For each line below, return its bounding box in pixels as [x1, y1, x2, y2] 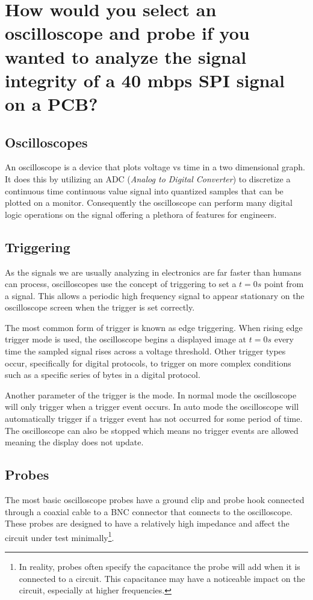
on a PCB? [5, 91, 98, 116]
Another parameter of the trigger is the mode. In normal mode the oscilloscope [5, 388, 297, 401]
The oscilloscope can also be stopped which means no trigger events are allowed [5, 424, 299, 436]
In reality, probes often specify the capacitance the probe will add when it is [19, 560, 300, 573]
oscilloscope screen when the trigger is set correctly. [5, 301, 195, 314]
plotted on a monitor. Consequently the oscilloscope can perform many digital [5, 196, 293, 209]
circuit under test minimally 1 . [5, 529, 114, 543]
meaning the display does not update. [5, 436, 144, 448]
